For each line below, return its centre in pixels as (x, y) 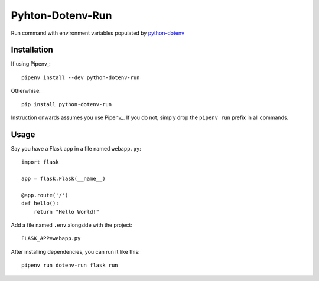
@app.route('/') (45, 195)
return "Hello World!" (66, 212)
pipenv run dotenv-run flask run (70, 265)
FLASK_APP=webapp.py (51, 238)
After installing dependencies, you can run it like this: (75, 251)
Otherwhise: (26, 91)
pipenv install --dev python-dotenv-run (81, 77)
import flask (40, 162)
